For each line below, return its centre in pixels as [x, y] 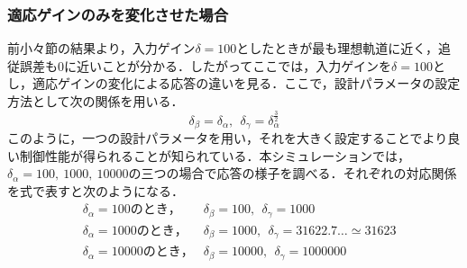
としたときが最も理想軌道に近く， [337, 48]
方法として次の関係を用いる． [96, 101]
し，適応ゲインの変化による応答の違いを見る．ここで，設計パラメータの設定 [234, 83]
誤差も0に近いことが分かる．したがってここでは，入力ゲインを [206, 65]
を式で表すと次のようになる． [96, 190]
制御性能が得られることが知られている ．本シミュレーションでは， [215, 155]
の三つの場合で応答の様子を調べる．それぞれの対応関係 [293, 173]
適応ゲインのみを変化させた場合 [118, 14]
